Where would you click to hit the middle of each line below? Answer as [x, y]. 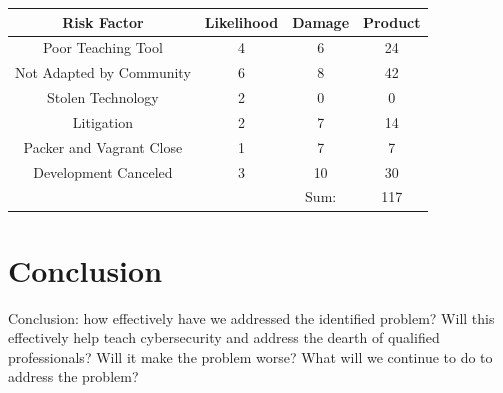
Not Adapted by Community [103, 72]
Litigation [102, 121]
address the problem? [73, 376]
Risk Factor [103, 21]
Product [392, 21]
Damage [321, 21]
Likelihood [241, 21]
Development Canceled [103, 171]
